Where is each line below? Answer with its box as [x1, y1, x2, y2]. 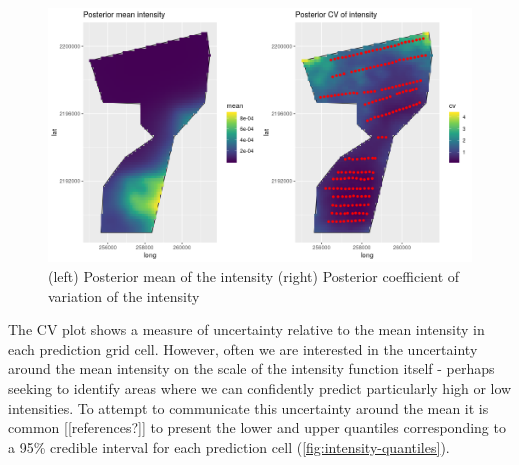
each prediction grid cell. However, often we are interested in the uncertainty [8, 338, 478, 359]
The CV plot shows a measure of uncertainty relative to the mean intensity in [8, 319, 485, 340]
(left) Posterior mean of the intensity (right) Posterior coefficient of [48, 265, 460, 286]
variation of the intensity [48, 285, 200, 306]
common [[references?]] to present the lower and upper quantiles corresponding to [8, 417, 506, 438]
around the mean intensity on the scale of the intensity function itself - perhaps [8, 358, 495, 379]
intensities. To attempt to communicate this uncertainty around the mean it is [8, 397, 489, 418]
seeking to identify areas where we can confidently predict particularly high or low [8, 377, 512, 398]
